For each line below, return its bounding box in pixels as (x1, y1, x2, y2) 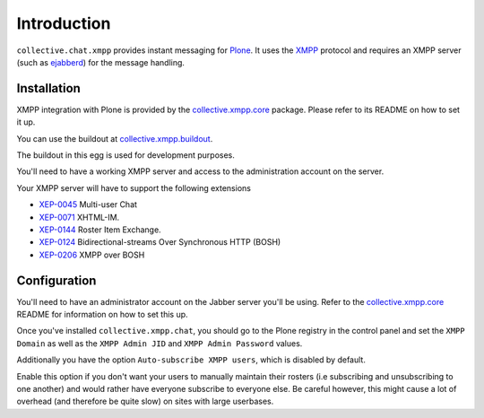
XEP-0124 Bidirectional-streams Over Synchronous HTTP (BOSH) (39, 237, 281, 248)
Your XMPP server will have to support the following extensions (16, 182, 251, 193)
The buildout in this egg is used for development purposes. (16, 150, 235, 161)
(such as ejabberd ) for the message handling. (16, 57, 186, 67)
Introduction (16, 13, 111, 33)
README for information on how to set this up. (16, 309, 188, 320)
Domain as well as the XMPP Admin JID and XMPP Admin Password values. (16, 337, 303, 349)
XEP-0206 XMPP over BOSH (39, 249, 145, 260)
